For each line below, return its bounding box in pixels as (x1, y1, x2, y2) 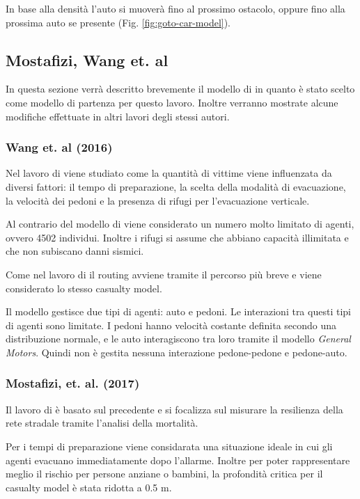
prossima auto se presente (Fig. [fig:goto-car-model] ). (6, 15, 231, 29)
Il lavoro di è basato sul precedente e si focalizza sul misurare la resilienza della (6, 402, 343, 416)
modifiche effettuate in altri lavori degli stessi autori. (6, 109, 230, 123)
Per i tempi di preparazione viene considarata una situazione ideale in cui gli (6, 438, 333, 453)
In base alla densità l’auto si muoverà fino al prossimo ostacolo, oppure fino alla (6, 1, 345, 15)
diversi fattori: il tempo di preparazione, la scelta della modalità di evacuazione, (6, 179, 346, 193)
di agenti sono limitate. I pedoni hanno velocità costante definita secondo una (6, 317, 337, 332)
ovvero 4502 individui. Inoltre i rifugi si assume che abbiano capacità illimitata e (6, 230, 349, 244)
